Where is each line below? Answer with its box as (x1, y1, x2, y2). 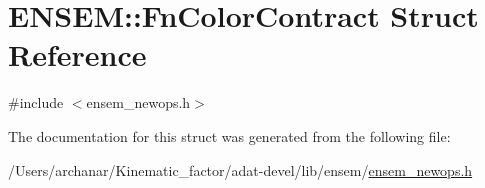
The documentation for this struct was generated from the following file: (8, 125, 451, 146)
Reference (8, 34, 147, 75)
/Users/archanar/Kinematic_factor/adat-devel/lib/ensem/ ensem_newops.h (8, 159, 473, 180)
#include (8, 92, 64, 113)
